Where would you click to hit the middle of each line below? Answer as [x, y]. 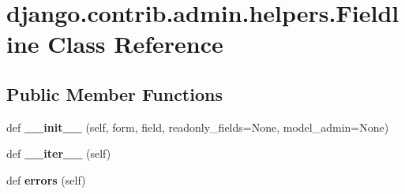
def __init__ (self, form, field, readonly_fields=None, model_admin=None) [198, 127]
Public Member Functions [114, 93]
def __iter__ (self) [59, 153]
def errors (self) [46, 179]
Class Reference [135, 44]
